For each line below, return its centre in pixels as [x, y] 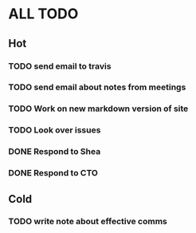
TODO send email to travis [60, 66]
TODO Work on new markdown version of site [98, 109]
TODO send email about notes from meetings [97, 87]
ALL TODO [43, 14]
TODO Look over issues [55, 130]
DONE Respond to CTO [53, 173]
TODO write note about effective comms [88, 222]
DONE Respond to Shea [55, 152]
